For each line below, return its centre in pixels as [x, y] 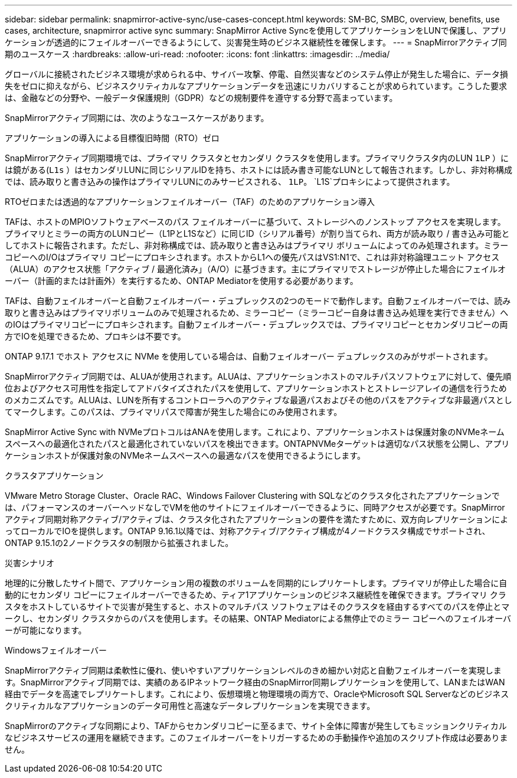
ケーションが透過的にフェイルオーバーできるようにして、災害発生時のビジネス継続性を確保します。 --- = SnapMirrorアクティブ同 [256, 42]
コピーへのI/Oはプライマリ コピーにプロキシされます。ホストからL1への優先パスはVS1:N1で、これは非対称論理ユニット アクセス [252, 257]
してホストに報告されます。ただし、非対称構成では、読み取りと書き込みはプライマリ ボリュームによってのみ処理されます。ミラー [257, 245]
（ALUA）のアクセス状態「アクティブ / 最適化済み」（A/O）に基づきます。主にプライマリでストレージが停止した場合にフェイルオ [256, 269]
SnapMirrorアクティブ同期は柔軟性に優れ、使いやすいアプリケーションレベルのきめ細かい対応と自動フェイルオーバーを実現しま [253, 670]
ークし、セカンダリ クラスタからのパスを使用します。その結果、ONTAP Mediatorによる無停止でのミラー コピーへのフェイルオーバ [258, 618]
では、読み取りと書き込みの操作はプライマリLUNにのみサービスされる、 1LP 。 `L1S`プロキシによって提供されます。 [230, 182]
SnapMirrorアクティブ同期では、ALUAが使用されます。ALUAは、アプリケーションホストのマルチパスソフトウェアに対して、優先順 [258, 376]
